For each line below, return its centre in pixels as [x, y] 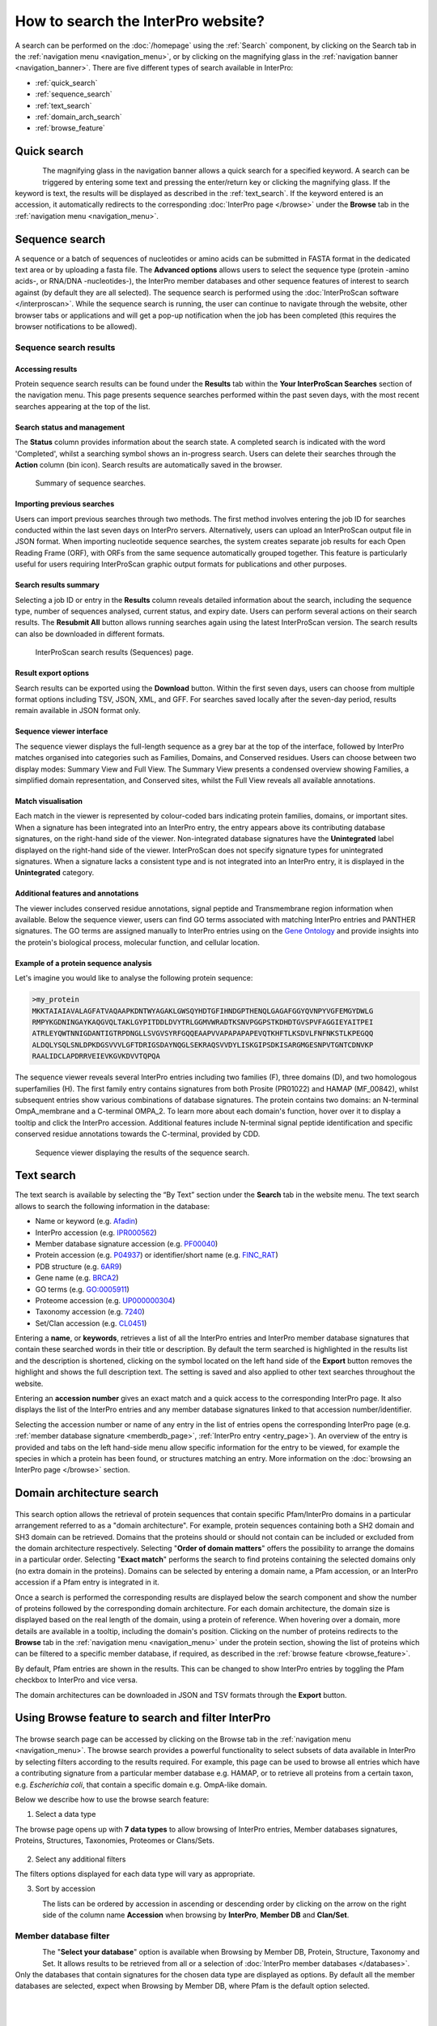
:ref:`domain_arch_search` [79, 117]
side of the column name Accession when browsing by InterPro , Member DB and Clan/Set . [196, 1915]
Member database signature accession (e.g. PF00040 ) [127, 1243]
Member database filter [62, 1935]
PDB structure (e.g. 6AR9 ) [78, 1266]
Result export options [52, 673]
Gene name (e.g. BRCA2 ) [77, 1278]
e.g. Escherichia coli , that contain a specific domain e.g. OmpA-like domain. [141, 1785]
